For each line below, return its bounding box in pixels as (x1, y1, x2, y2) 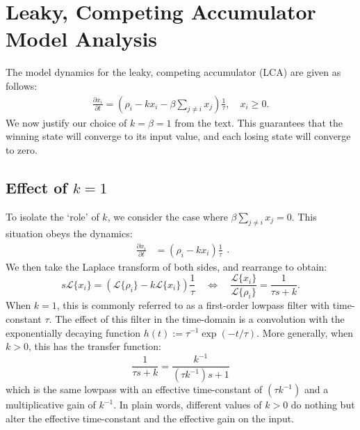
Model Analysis (6, 24, 158, 53)
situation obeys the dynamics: (6, 226, 133, 241)
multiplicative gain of (6, 397, 96, 412)
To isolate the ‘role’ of (6, 209, 99, 223)
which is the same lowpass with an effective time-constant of (6, 382, 263, 397)
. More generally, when (256, 325, 353, 340)
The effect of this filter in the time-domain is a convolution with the (55, 311, 345, 326)
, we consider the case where (107, 209, 228, 223)
